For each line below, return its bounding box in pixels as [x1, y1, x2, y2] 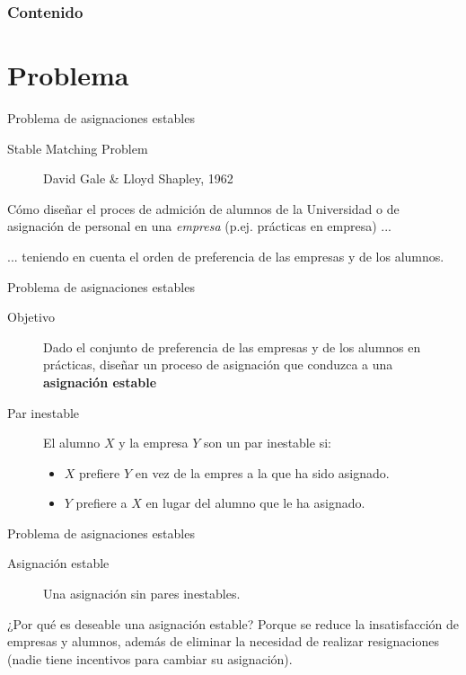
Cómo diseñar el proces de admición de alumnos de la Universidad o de [7, 199, 400, 218]
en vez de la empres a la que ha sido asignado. [135, 463, 390, 482]
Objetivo [7, 307, 55, 326]
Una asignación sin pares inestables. [43, 584, 241, 603]
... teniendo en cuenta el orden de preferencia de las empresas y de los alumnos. [7, 246, 444, 265]
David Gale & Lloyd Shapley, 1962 [43, 169, 233, 188]
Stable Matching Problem [7, 138, 148, 157]
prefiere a [75, 493, 127, 512]
